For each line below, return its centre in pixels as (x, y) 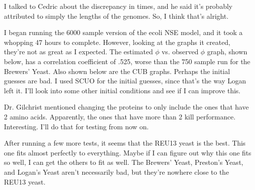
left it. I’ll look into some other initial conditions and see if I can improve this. (122, 90)
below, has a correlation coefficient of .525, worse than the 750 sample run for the (127, 61)
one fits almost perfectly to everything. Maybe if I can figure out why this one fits (128, 152)
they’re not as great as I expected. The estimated (79, 52)
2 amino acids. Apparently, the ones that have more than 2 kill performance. (120, 116)
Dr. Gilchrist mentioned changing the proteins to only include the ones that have (127, 107)
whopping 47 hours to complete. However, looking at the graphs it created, (117, 42)
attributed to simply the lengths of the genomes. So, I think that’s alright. (116, 16)
